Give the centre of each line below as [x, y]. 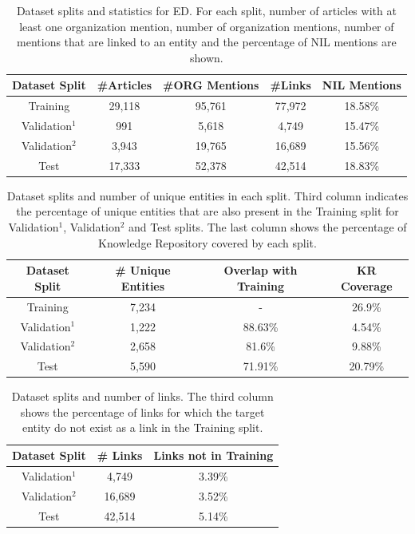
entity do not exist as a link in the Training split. [143, 427]
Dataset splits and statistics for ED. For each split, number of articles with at [206, 10]
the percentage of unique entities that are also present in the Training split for [207, 211]
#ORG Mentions [211, 85]
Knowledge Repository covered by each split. [207, 242]
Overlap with [261, 270]
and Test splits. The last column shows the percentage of [268, 227]
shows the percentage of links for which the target [142, 411]
